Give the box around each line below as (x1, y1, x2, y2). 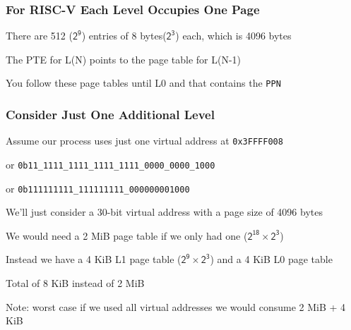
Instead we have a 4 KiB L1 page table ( (6, 252, 182, 267)
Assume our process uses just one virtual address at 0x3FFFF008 (6, 133, 283, 148)
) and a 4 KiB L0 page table (210, 252, 333, 267)
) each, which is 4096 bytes (175, 28, 292, 43)
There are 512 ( (6, 28, 73, 43)
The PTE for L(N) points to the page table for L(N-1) (6, 51, 242, 66)
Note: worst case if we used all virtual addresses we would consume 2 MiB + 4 (6, 299, 346, 314)
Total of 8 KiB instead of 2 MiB (6, 276, 145, 291)
